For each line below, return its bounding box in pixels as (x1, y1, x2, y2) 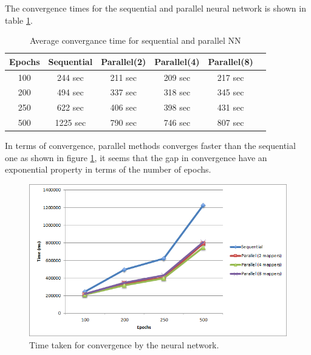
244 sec (57, 71, 84, 83)
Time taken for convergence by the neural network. (29, 338, 219, 351)
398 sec (163, 101, 191, 114)
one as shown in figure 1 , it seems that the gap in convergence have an (5, 151, 267, 164)
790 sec (110, 116, 137, 129)
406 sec (110, 101, 137, 114)
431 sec (217, 101, 244, 114)
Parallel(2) (101, 55, 146, 67)
